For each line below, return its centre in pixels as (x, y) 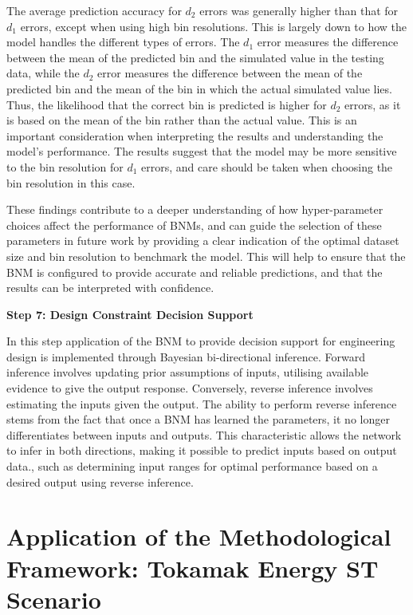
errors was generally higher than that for (299, 10)
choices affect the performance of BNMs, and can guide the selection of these (194, 225)
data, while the (43, 73)
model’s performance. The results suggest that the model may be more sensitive (202, 151)
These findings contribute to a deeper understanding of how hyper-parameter (195, 209)
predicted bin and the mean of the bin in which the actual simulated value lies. (199, 88)
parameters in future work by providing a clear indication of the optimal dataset (203, 240)
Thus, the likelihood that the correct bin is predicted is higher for (167, 104)
